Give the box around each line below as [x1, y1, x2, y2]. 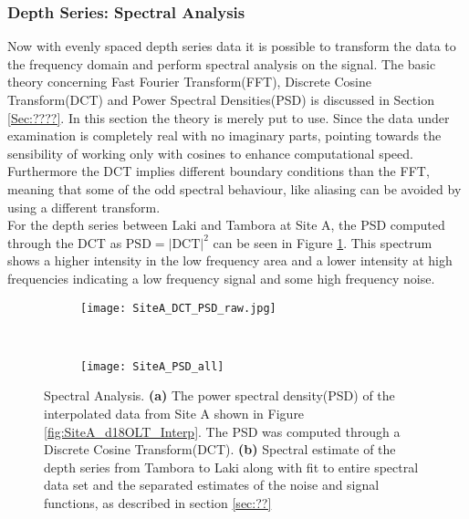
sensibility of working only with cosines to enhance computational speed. [7, 143, 413, 162]
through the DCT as [7, 233, 122, 252]
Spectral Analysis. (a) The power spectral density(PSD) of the [44, 386, 395, 405]
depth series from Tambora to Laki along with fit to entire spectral [44, 457, 419, 476]
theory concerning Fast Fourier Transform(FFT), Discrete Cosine [7, 72, 372, 91]
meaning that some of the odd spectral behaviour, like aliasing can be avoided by [7, 179, 462, 198]
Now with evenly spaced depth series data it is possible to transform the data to [7, 36, 456, 56]
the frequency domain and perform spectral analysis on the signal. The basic [7, 54, 436, 73]
